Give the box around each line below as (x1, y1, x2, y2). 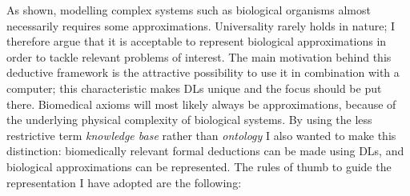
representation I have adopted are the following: (6, 174, 242, 190)
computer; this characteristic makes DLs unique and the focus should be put (6, 79, 382, 96)
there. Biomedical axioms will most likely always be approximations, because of (6, 95, 396, 112)
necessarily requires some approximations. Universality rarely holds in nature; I (6, 17, 396, 34)
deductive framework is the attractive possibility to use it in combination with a (6, 64, 400, 81)
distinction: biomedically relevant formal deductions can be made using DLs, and (6, 142, 404, 159)
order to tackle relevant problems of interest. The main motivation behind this (6, 48, 392, 65)
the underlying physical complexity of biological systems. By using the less (6, 111, 372, 128)
